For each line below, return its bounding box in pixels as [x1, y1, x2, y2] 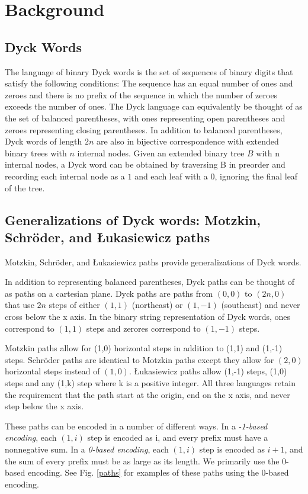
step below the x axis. [5, 400, 84, 412]
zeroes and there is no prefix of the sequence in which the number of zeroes [5, 88, 278, 101]
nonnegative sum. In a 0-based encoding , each [5, 443, 169, 455]
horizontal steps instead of [5, 365, 100, 377]
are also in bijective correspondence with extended [96, 135, 279, 147]
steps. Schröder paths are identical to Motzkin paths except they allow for [5, 353, 274, 365]
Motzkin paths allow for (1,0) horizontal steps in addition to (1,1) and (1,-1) [5, 342, 283, 354]
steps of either [49, 299, 100, 311]
